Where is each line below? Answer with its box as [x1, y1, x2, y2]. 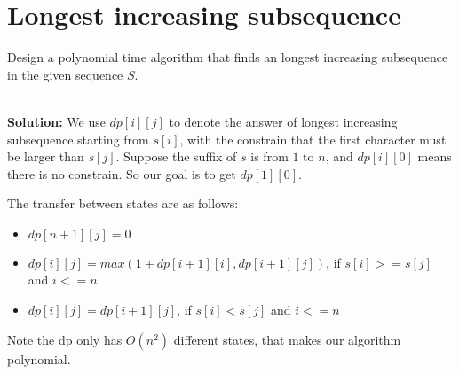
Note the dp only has [7, 330, 123, 348]
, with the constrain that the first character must [179, 129, 447, 148]
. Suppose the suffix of [115, 147, 237, 166]
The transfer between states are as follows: [7, 194, 239, 213]
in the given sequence [7, 65, 123, 83]
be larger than [7, 147, 84, 166]
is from [250, 147, 289, 166]
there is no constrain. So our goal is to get [7, 164, 236, 183]
